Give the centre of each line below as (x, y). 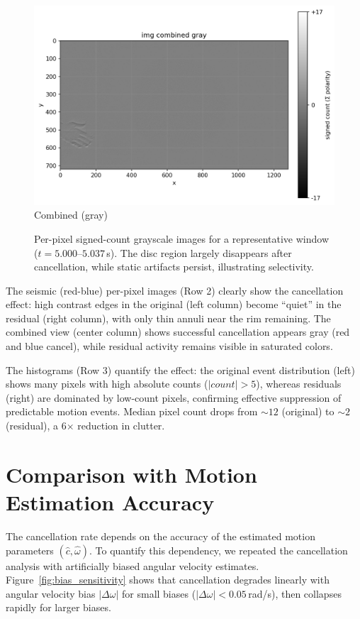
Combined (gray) (71, 215)
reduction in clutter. (121, 426)
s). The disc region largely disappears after (199, 252)
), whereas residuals (299, 384)
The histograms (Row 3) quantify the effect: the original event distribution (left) (180, 369)
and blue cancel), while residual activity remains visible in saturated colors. (169, 346)
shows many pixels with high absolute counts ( (107, 384)
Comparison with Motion (131, 474)
